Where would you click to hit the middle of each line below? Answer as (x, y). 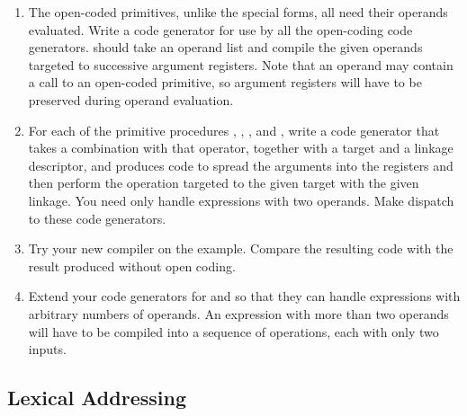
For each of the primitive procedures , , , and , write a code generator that (234, 130)
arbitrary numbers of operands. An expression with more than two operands (238, 313)
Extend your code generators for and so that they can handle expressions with (244, 296)
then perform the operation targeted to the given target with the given (224, 183)
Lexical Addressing (97, 398)
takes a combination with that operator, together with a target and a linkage (241, 148)
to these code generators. (97, 218)
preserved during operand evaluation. (131, 99)
